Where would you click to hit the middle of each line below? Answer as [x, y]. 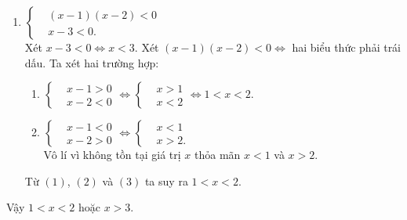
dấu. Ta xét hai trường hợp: [92, 62]
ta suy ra [166, 180]
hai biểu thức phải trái [347, 47]
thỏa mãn [217, 155]
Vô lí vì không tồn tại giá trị [112, 155]
